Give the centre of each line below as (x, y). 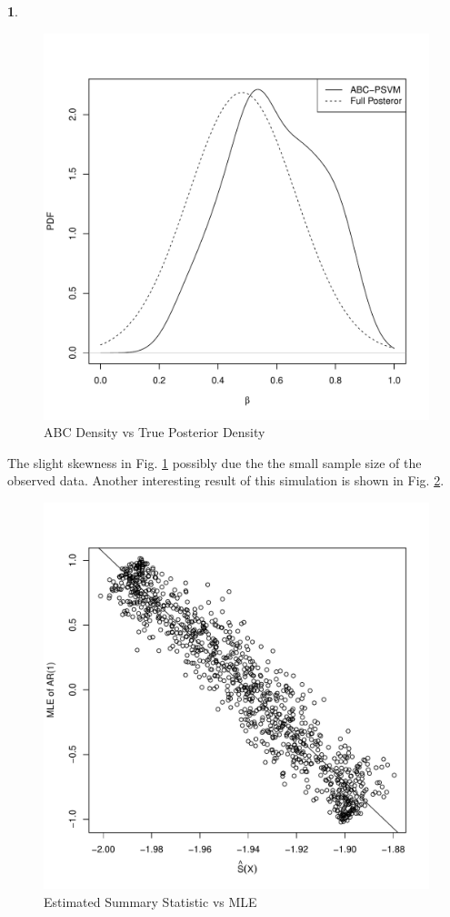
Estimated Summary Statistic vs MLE (150, 901)
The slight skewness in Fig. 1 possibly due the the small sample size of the (215, 462)
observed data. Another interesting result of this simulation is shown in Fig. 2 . (226, 480)
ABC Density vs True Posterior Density (155, 432)
